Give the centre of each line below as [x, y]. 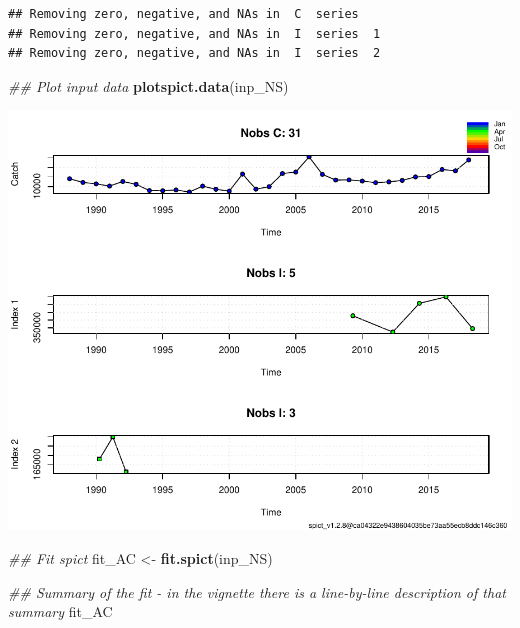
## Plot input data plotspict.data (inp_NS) [148, 85]
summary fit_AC [60, 611]
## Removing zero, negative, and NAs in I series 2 [194, 53]
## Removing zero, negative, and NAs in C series [183, 14]
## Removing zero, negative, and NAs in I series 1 [194, 33]
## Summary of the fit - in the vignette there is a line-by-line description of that [257, 591]
